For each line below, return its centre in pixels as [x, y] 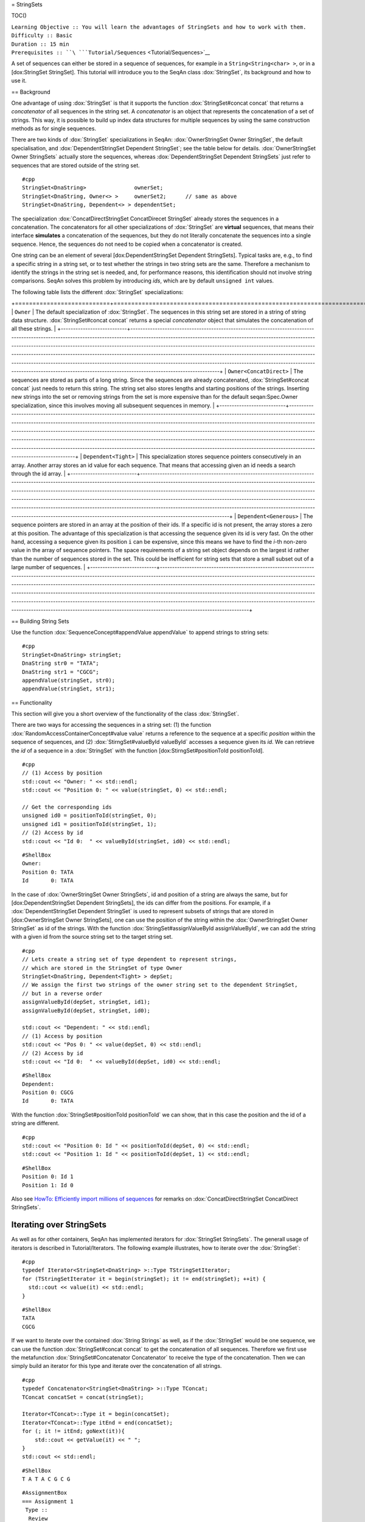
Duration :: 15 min [40, 44]
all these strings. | [33, 329]
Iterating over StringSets [59, 1225]
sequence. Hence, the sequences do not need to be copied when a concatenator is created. [127, 244]
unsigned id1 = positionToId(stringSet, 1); [90, 824]
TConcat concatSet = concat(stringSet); [83, 1397]
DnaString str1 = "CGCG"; [61, 672]
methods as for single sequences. [54, 128]
